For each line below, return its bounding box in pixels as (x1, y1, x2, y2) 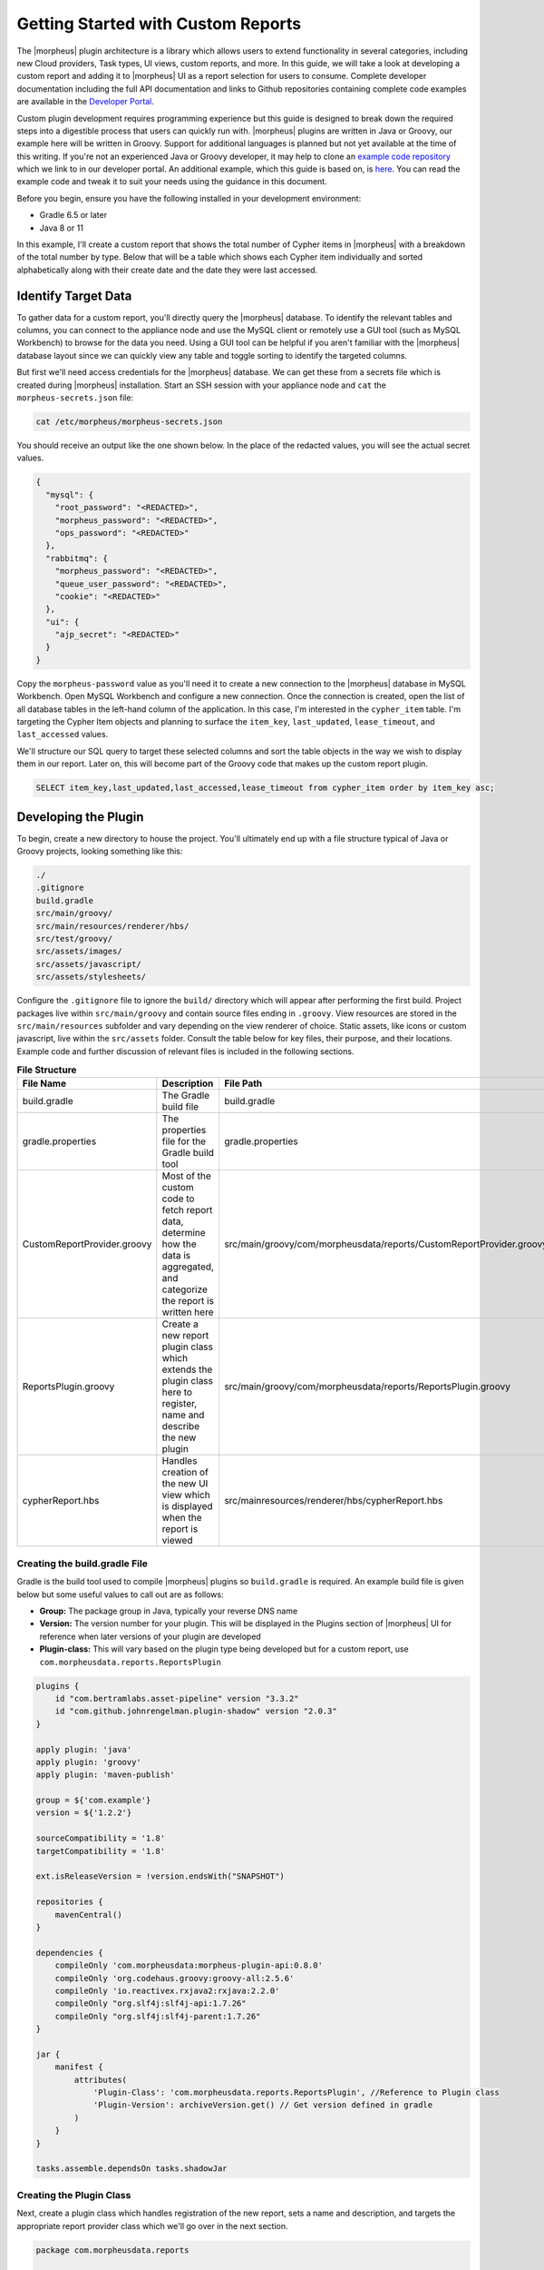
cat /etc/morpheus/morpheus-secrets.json (35, 417, 223, 427)
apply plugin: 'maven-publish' (35, 1770, 176, 1780)
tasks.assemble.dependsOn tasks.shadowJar (35, 2164, 228, 2174)
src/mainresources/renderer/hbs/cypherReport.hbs (223, 1495, 443, 1507)
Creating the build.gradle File (16, 1557, 149, 1570)
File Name (22, 1077, 67, 1090)
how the (161, 1238, 197, 1250)
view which (161, 1489, 210, 1502)
